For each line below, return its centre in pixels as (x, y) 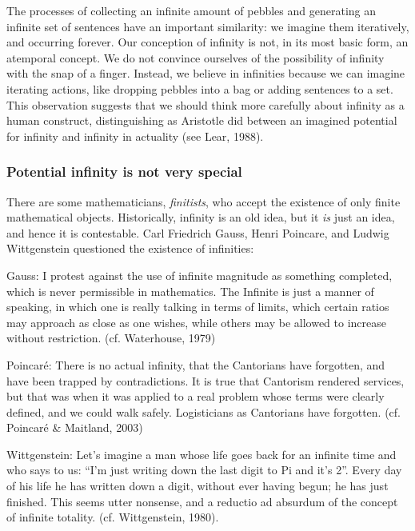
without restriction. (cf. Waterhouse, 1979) (111, 338)
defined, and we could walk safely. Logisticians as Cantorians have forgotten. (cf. (204, 411)
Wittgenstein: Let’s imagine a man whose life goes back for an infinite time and (202, 454)
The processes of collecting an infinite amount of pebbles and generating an (191, 10)
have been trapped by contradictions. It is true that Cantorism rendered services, (206, 380)
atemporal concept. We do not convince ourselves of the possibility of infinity (196, 57)
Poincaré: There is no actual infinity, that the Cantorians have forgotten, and (196, 364)
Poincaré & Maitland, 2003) (75, 427)
